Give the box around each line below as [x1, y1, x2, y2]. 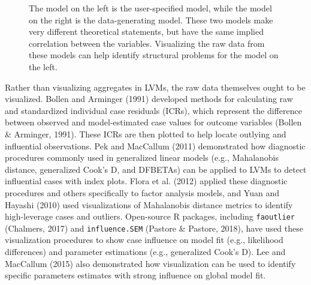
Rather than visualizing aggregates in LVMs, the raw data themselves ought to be [5, 80, 306, 93]
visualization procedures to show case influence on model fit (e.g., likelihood [5, 233, 283, 246]
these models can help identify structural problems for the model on [29, 49, 279, 61]
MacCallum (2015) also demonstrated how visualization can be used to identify [5, 257, 296, 269]
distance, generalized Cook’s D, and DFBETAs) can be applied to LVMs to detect [5, 163, 307, 175]
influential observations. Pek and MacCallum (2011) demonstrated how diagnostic [5, 139, 306, 152]
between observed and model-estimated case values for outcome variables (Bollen [5, 116, 302, 128]
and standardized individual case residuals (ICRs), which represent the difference [5, 104, 302, 116]
